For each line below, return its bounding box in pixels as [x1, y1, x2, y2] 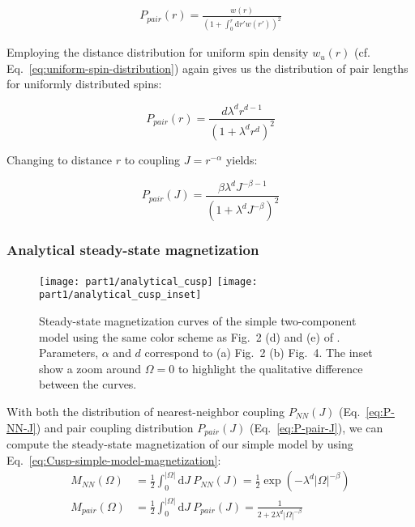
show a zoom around [39, 359, 142, 376]
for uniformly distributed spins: [6, 75, 162, 92]
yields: [225, 151, 258, 168]
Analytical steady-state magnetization [6, 240, 259, 260]
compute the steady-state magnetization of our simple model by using [6, 435, 353, 452]
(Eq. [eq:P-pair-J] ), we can [249, 419, 383, 436]
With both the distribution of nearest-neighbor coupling [6, 402, 285, 419]
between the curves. [39, 376, 137, 393]
